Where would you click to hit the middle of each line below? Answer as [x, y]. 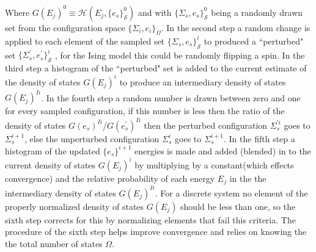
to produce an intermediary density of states [203, 81]
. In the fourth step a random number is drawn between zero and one [171, 97]
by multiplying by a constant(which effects [214, 164]
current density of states [50, 164]
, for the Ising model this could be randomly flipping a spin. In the [180, 55]
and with [155, 12]
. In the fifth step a [259, 138]
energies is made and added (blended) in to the [223, 150]
